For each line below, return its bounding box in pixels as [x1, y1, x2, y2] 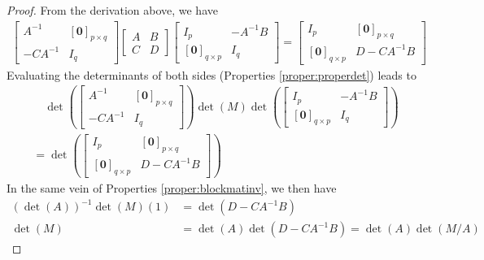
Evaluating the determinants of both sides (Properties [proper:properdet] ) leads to [7, 66, 416, 83]
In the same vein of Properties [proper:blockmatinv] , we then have [7, 180, 337, 197]
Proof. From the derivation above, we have [7, 2, 218, 18]
